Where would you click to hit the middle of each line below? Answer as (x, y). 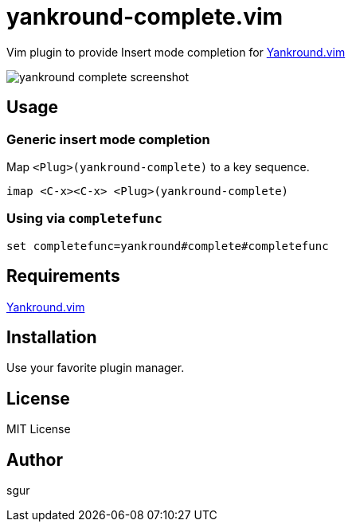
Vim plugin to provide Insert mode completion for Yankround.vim (176, 52)
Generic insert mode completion (108, 139)
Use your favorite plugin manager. (96, 368)
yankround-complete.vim (145, 17)
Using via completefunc (84, 219)
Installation (52, 337)
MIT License (39, 429)
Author (35, 460)
